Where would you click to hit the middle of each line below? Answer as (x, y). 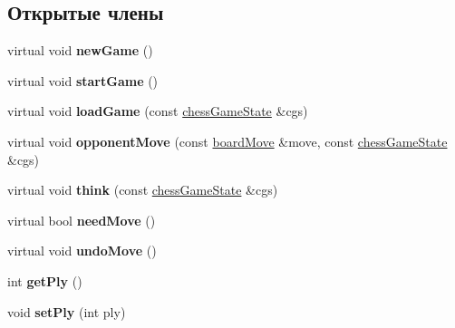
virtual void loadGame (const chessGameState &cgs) (158, 111)
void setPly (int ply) (67, 311)
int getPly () (45, 280)
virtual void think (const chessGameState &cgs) (143, 190)
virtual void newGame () (80, 50)
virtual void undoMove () (82, 251)
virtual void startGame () (83, 80)
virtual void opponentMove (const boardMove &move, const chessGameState (227, 141)
